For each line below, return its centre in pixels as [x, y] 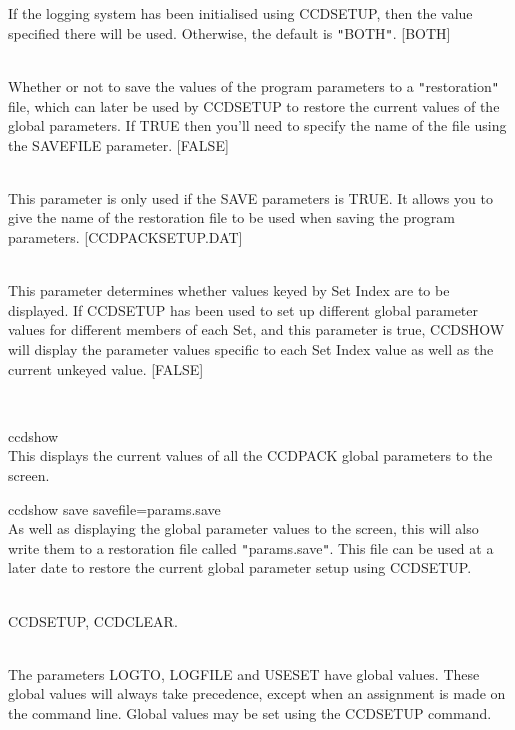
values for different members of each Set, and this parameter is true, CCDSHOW [256, 329]
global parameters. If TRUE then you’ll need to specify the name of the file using [257, 125]
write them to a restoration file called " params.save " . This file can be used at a [251, 547]
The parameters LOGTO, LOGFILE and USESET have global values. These [244, 673]
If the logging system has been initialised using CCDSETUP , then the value [240, 13]
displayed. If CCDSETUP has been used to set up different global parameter [243, 309]
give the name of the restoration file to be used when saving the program [231, 217]
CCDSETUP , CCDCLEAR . [93, 620]
